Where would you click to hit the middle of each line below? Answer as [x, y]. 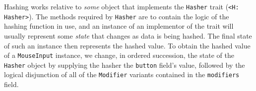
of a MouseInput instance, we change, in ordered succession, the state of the [119, 55]
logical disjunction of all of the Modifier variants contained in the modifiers [122, 74]
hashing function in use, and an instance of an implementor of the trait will [119, 26]
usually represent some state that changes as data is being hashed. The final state [128, 35]
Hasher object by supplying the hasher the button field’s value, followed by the [125, 65]
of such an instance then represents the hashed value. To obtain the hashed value [127, 45]
